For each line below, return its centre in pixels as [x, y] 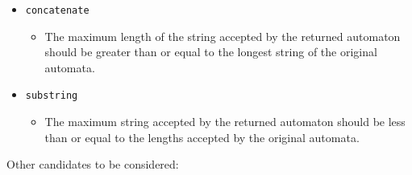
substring [52, 96]
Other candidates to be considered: [93, 164]
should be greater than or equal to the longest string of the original [211, 52]
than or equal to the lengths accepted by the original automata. [202, 137]
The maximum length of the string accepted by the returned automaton [223, 36]
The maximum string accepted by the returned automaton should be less [225, 122]
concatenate [57, 10]
